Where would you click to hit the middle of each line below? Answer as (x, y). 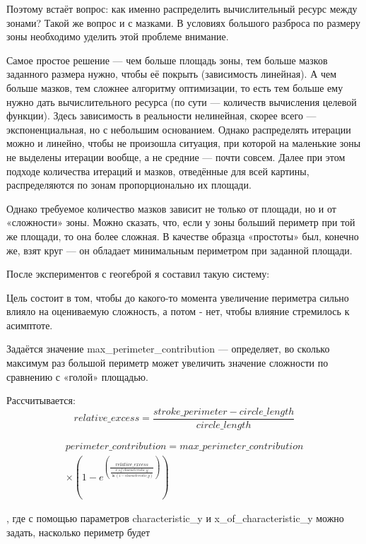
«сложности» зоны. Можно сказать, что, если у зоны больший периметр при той (181, 222)
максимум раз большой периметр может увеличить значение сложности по (167, 363)
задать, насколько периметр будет (78, 532)
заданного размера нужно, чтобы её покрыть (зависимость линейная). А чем (172, 74)
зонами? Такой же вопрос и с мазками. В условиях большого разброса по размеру (183, 22)
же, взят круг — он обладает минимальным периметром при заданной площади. (179, 250)
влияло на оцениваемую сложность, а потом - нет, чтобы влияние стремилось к (178, 311)
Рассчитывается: (41, 400)
